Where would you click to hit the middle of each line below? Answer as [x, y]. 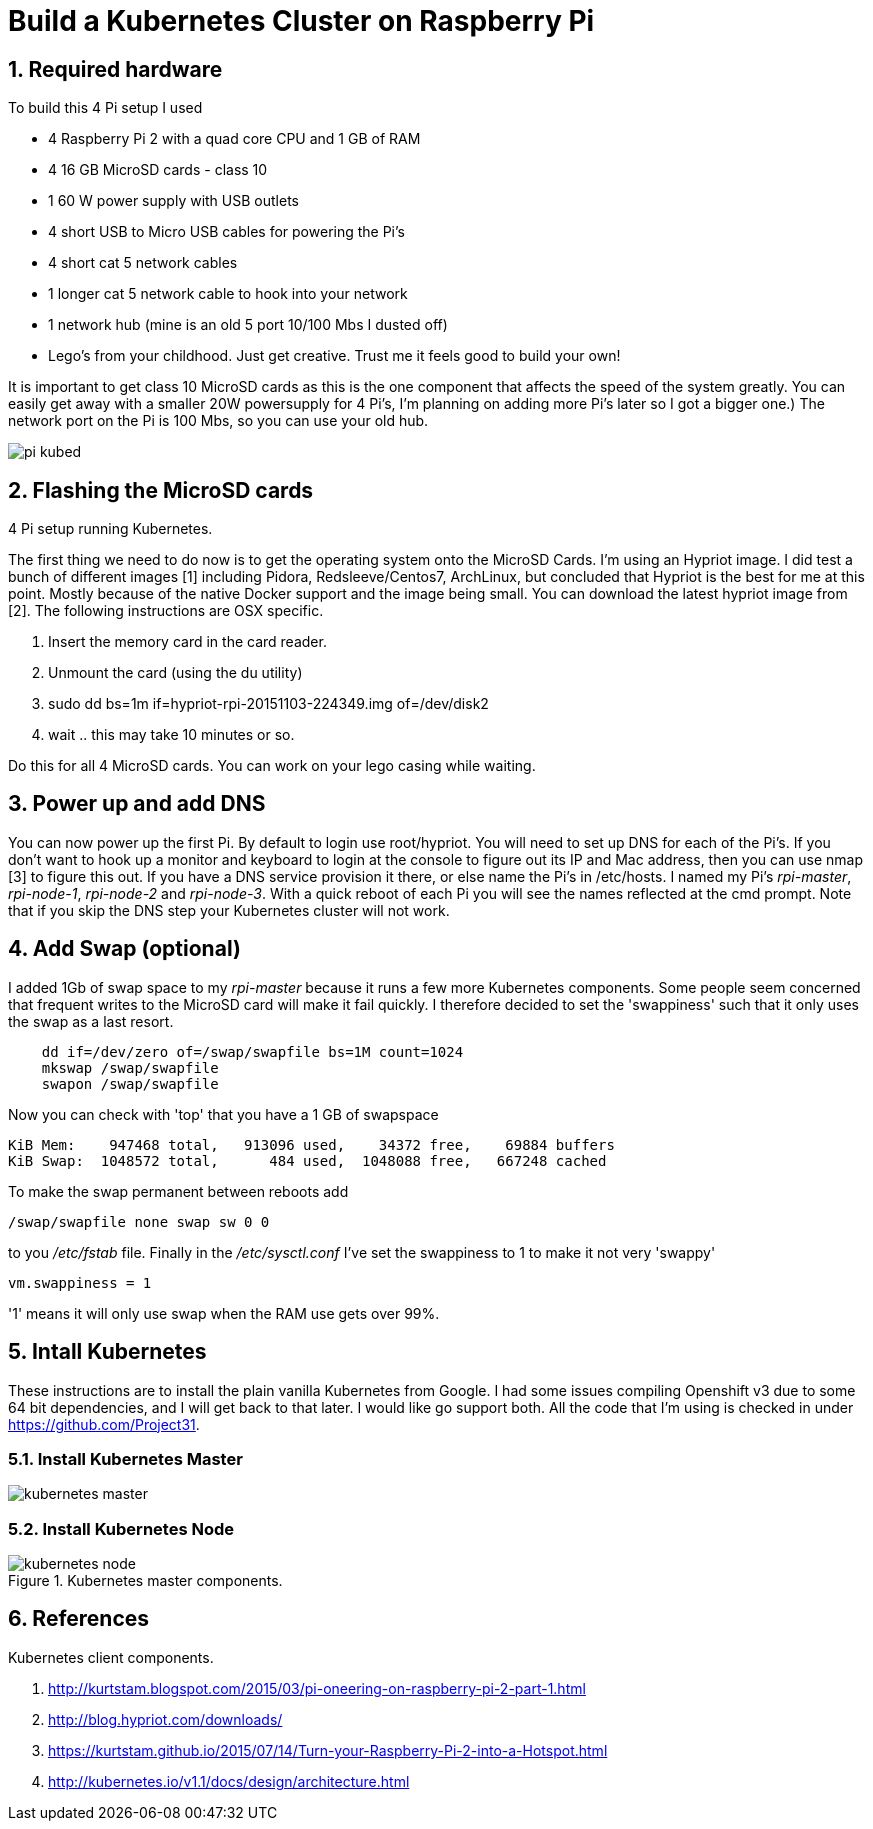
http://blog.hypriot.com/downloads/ [165, 1719]
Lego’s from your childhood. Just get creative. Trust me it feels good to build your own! [334, 356]
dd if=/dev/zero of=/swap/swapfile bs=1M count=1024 [252, 1051]
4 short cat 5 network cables [143, 263]
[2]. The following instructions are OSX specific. [166, 611]
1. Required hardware [115, 69]
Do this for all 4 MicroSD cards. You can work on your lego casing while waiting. [272, 766]
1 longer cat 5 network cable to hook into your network [228, 294]
